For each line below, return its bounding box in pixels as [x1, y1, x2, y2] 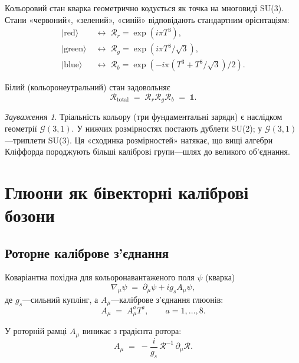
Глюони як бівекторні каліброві [5, 179, 249, 204]
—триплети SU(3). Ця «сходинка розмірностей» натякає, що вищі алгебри [5, 133, 273, 146]
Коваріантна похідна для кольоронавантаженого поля [5, 271, 195, 283]
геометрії [5, 122, 37, 134]
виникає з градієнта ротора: [82, 325, 182, 337]
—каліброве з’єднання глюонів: [111, 293, 224, 305]
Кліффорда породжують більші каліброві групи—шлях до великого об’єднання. [5, 145, 290, 158]
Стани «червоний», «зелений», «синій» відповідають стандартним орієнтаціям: [5, 13, 290, 25]
